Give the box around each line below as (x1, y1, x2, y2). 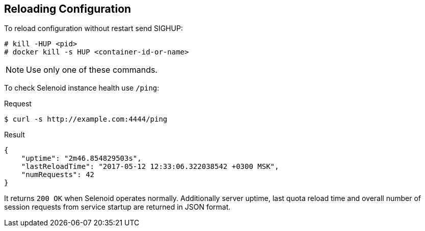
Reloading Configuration (4, 3, 131, 15)
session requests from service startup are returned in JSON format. (4, 203, 231, 212)
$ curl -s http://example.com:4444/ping (4, 115, 168, 124)
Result (4, 130, 25, 139)
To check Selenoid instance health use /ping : (4, 83, 160, 93)
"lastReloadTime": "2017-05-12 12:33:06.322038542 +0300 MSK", (21, 162, 279, 171)
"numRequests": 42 (21, 170, 95, 179)
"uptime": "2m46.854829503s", (21, 154, 142, 163)
